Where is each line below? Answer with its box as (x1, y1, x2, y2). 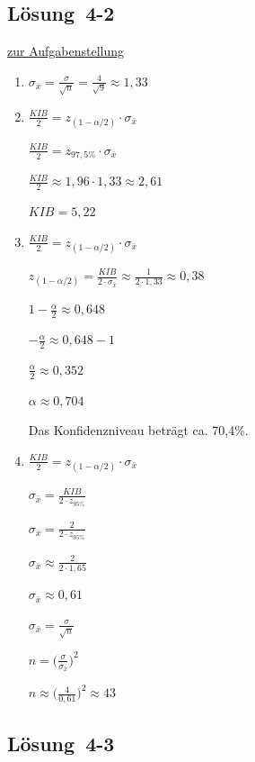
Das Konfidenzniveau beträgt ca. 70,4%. (28, 421, 249, 440)
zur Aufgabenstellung (7, 41, 125, 60)
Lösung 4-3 (7, 729, 115, 757)
